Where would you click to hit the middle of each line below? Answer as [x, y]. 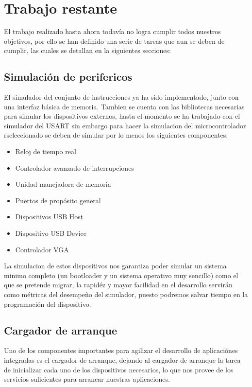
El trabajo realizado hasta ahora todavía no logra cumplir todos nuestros [112, 31]
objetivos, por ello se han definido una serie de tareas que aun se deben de [114, 41]
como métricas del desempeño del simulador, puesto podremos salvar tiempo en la [126, 294]
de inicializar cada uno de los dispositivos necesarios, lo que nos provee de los [119, 369]
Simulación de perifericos [68, 77]
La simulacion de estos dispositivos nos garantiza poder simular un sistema [115, 266]
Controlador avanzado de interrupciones [75, 167]
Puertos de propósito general [58, 200]
